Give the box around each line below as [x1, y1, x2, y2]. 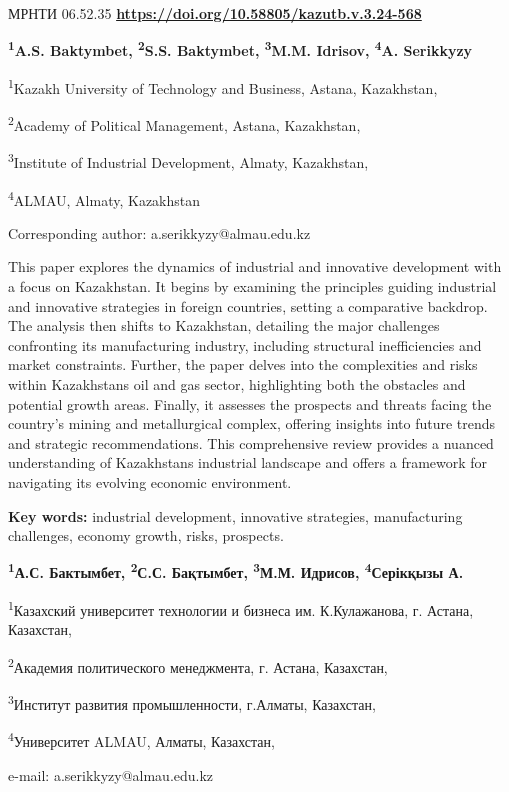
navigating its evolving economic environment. [8, 471, 292, 492]
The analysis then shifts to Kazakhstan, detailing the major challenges [8, 315, 440, 336]
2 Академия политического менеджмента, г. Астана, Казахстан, [8, 653, 388, 677]
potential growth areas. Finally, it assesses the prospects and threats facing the [8, 393, 492, 414]
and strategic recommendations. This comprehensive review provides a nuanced [8, 432, 494, 453]
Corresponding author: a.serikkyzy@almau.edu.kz [8, 222, 311, 243]
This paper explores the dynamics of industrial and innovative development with [8, 256, 502, 277]
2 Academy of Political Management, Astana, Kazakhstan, [8, 112, 361, 135]
